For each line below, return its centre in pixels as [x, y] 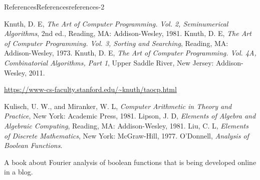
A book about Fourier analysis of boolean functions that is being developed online [130, 162]
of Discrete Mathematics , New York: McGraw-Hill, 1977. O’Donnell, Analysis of [126, 135]
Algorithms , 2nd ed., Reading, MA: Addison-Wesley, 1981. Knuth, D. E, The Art [128, 33]
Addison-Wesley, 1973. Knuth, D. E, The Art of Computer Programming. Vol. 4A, [130, 53]
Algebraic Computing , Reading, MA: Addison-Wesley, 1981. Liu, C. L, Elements [126, 125]
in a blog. [19, 172]
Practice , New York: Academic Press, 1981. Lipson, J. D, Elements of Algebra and [130, 116]
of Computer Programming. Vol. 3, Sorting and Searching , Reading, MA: [116, 43]
